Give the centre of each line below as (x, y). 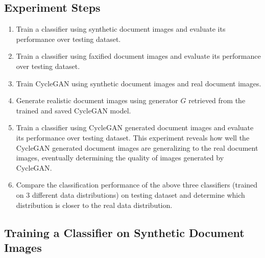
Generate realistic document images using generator (97, 100)
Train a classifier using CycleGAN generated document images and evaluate (135, 127)
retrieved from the (217, 100)
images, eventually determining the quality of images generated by (120, 158)
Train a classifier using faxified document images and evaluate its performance (138, 56)
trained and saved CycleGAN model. (74, 110)
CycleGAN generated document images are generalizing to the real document (137, 147)
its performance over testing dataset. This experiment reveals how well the (133, 137)
